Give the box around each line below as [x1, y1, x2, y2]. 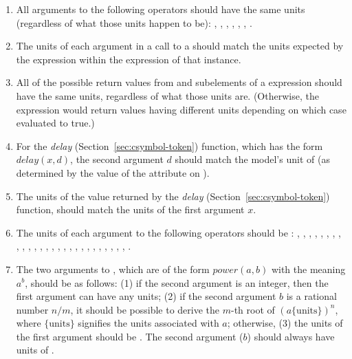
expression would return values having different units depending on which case [16, 102, 346, 116]
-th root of [230, 302, 275, 316]
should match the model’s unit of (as [175, 152, 330, 166]
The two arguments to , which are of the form [16, 261, 210, 276]
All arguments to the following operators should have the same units [16, 2, 305, 16]
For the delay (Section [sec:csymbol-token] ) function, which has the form [16, 138, 323, 153]
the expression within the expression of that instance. [16, 52, 241, 66]
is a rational [286, 289, 337, 303]
